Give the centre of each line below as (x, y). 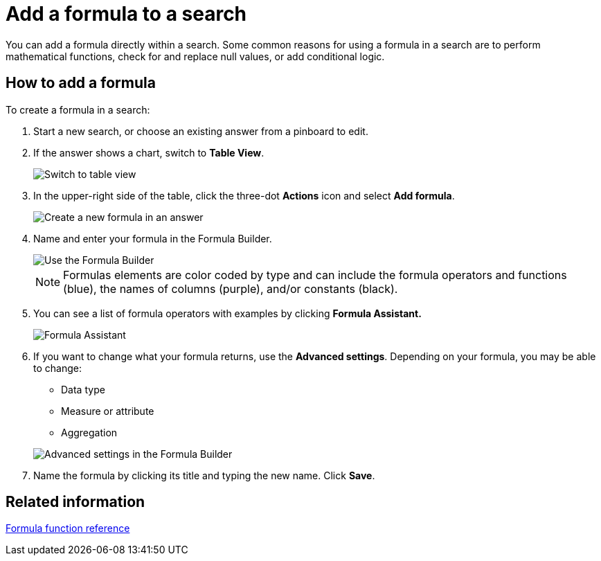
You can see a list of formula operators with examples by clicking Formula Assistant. (227, 313)
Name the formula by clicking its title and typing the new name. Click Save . (204, 475)
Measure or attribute (108, 411)
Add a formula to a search (126, 14)
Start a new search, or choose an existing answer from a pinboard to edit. (201, 131)
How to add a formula (81, 83)
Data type (83, 389)
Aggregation (89, 432)
